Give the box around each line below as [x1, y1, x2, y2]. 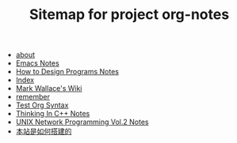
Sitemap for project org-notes [29, 6, 230, 24]
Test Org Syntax [15, 100, 69, 110]
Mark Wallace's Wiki [15, 84, 82, 93]
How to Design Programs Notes [15, 67, 119, 77]
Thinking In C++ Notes [15, 109, 90, 119]
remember [15, 92, 50, 102]
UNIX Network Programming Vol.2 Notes [15, 117, 149, 127]
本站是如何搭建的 [15, 126, 72, 136]
